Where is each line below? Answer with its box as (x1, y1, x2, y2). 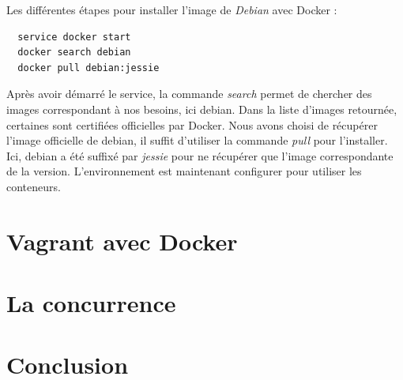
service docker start (17, 31, 131, 43)
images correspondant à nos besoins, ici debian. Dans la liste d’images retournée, (6, 100, 397, 117)
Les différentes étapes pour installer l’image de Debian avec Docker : (6, 2, 337, 17)
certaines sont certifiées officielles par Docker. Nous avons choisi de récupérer (6, 116, 378, 133)
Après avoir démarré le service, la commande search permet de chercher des (6, 85, 372, 102)
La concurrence (6, 287, 176, 319)
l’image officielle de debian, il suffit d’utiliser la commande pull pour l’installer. (6, 132, 388, 149)
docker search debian (17, 47, 131, 58)
